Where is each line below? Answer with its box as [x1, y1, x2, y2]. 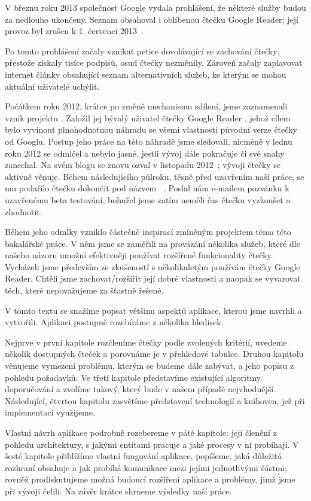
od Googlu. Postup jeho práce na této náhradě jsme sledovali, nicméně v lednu [5, 135, 292, 147]
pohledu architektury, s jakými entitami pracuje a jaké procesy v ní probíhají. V [5, 438, 299, 450]
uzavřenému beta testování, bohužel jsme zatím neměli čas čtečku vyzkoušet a [5, 193, 291, 206]
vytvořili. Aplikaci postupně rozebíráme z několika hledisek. [5, 316, 224, 328]
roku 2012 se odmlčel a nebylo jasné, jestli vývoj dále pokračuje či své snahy [5, 146, 285, 159]
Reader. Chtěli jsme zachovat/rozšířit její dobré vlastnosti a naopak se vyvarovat [5, 272, 301, 285]
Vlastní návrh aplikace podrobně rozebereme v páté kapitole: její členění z [5, 426, 277, 438]
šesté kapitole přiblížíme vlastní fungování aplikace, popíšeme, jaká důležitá [5, 450, 282, 462]
